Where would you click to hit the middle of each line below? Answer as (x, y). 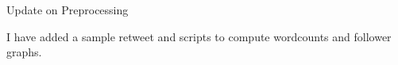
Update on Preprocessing (68, 10)
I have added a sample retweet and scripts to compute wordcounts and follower (199, 36)
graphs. (24, 52)
